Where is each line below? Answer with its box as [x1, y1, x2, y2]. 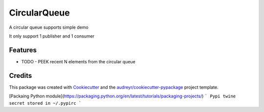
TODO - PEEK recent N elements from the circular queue [21, 58, 135, 64]
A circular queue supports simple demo [9, 24, 89, 30]
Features [9, 46, 37, 54]
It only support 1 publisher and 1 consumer [9, 33, 95, 39]
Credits [9, 71, 32, 80]
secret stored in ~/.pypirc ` [9, 100, 82, 106]
